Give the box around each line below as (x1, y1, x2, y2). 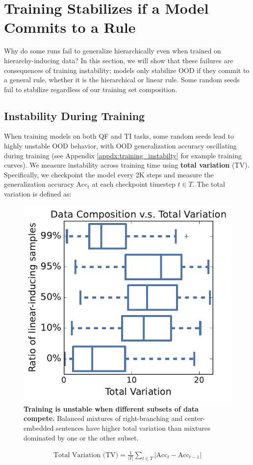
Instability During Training (4, 108, 145, 123)
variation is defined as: (4, 189, 72, 199)
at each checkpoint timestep (92, 179, 176, 189)
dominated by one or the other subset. (24, 432, 139, 442)
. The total (192, 179, 225, 189)
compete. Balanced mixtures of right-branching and (24, 413, 183, 423)
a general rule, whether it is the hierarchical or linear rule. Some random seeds (4, 74, 240, 85)
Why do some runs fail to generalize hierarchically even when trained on (4, 46, 221, 56)
